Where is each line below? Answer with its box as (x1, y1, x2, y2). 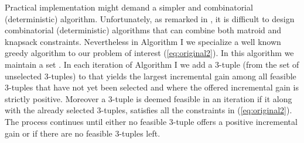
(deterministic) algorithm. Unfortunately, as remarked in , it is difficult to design (5, 12, 295, 25)
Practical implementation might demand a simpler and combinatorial (5, 1, 253, 13)
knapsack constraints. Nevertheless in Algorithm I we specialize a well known (5, 35, 281, 47)
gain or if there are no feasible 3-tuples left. (5, 127, 160, 139)
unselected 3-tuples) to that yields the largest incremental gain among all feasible (5, 69, 296, 82)
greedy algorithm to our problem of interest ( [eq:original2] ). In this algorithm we (5, 47, 294, 59)
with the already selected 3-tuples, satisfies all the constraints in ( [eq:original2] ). (5, 104, 292, 116)
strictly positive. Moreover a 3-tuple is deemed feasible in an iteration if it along (5, 92, 292, 104)
